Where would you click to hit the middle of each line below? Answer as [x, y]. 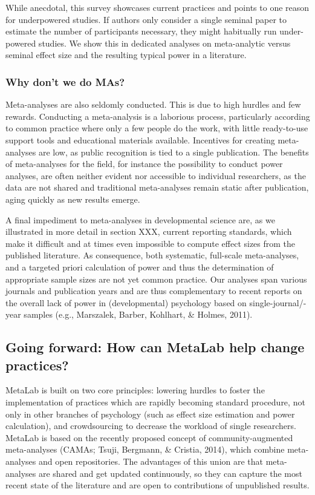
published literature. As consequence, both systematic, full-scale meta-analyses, [152, 255]
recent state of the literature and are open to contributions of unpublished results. [157, 485]
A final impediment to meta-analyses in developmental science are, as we [140, 219]
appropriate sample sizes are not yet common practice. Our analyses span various [156, 279]
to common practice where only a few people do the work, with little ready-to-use [157, 128]
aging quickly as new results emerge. [73, 199]
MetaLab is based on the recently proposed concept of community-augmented [149, 437]
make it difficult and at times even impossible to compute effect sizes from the [151, 243]
